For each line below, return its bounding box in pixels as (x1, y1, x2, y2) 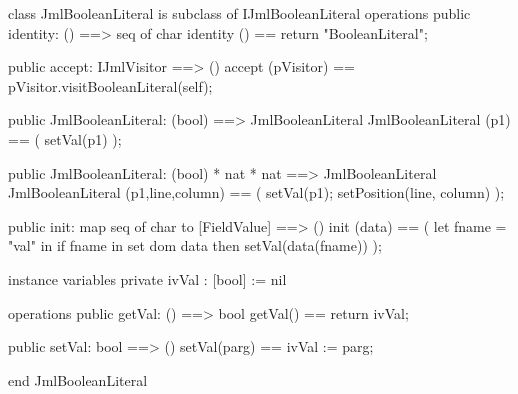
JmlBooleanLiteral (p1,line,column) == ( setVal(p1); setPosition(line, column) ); (8, 182, 505, 203)
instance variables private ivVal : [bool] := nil (8, 268, 287, 289)
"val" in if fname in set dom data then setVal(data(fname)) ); (8, 235, 382, 256)
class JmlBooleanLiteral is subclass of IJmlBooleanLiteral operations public (8, 3, 471, 23)
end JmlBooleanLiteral (8, 369, 148, 390)
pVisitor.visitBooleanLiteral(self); (8, 75, 213, 96)
